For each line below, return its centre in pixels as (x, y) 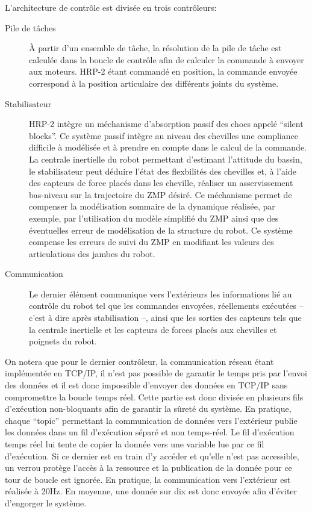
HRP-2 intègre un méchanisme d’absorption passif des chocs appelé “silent (166, 124)
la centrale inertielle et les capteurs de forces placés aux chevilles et (153, 329)
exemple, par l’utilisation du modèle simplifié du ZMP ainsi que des (154, 218)
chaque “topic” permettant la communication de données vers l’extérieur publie (151, 420)
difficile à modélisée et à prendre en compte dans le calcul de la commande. (168, 147)
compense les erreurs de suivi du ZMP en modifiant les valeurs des (151, 242)
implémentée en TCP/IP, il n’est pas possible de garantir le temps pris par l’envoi (156, 373)
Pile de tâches (30, 27)
